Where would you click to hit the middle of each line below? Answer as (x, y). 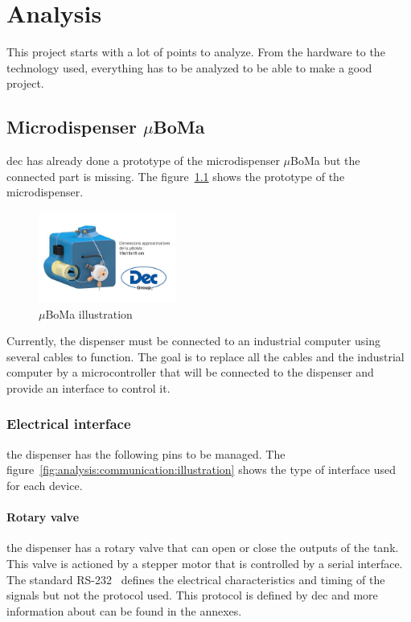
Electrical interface (69, 424)
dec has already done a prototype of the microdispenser (143, 161)
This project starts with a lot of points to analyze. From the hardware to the (196, 52)
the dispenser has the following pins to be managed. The (146, 453)
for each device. (45, 485)
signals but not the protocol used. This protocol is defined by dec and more (192, 595)
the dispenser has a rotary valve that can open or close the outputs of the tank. (203, 548)
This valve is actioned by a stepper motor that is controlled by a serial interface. (205, 563)
